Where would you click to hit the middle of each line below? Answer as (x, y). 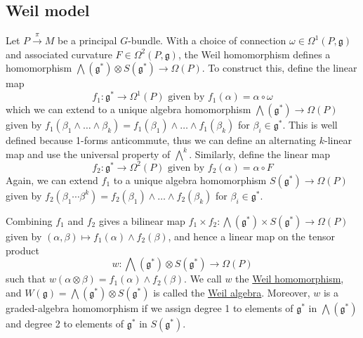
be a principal (87, 40)
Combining (29, 220)
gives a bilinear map (142, 220)
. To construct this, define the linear (279, 68)
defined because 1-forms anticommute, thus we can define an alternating (161, 140)
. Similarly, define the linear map (260, 154)
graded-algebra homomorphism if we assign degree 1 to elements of (150, 307)
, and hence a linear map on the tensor (251, 236)
